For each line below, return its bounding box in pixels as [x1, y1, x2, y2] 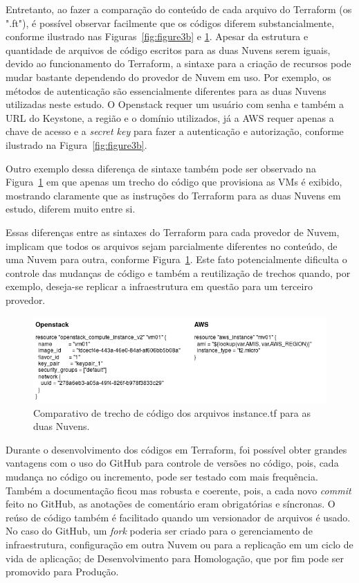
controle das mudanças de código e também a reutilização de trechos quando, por [6, 265, 351, 280]
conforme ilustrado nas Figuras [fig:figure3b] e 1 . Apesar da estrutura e [6, 29, 309, 44]
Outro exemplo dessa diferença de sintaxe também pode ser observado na [6, 161, 316, 175]
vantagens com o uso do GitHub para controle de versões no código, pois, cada [6, 456, 339, 470]
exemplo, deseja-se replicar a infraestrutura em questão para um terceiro [6, 279, 313, 294]
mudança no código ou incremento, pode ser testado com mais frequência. [6, 469, 318, 484]
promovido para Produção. [6, 564, 119, 579]
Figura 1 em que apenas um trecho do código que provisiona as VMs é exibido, [6, 174, 342, 189]
